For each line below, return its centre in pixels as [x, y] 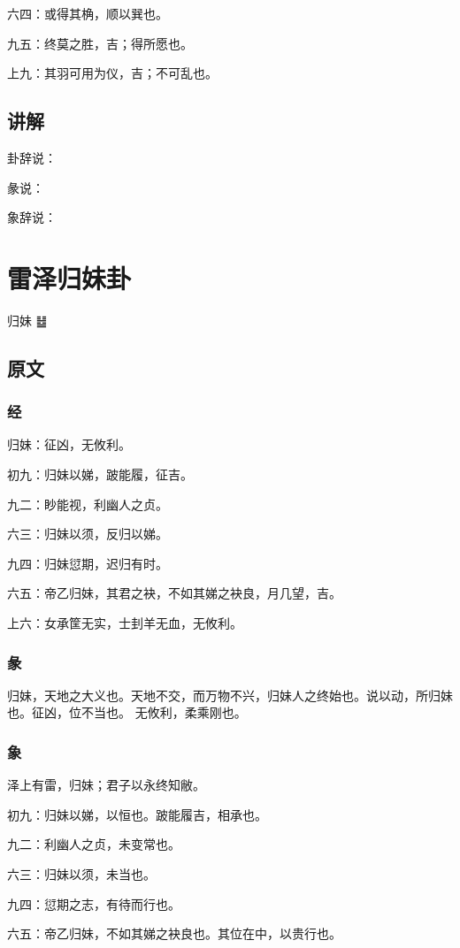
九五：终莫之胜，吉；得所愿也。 [100, 43]
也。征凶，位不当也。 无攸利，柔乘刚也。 [127, 712]
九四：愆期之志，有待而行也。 [94, 903]
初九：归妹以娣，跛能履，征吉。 [100, 474]
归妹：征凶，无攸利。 [69, 444]
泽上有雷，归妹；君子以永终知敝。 [106, 785]
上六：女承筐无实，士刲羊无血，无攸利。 [125, 623]
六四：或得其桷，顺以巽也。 [88, 13]
